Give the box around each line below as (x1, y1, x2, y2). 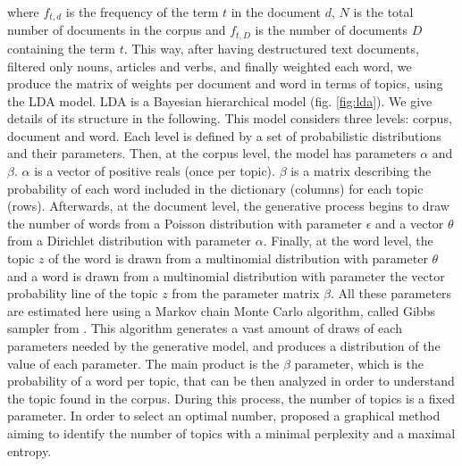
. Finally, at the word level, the (263, 231, 433, 250)
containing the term (7, 38, 115, 57)
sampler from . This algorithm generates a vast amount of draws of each (7, 319, 402, 337)
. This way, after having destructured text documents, (123, 38, 419, 57)
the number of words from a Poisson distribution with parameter (7, 213, 363, 232)
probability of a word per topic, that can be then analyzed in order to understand (7, 371, 455, 390)
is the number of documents (255, 21, 408, 39)
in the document (231, 3, 322, 21)
